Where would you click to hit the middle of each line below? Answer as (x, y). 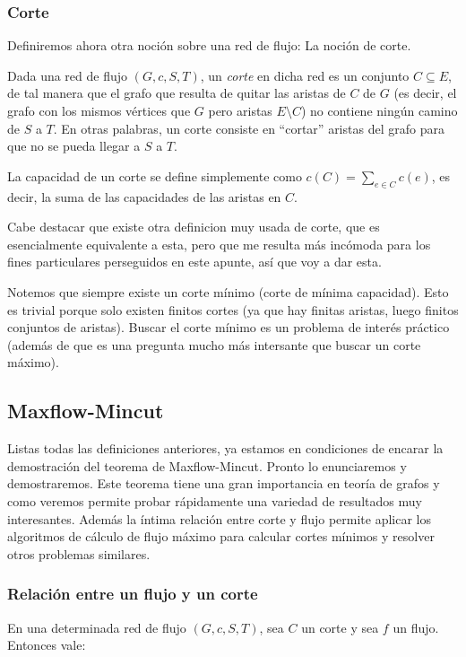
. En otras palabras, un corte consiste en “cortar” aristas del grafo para (249, 128)
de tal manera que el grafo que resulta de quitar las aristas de (177, 93)
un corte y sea (340, 627)
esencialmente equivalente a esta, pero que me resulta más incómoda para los (219, 244)
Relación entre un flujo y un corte (133, 594)
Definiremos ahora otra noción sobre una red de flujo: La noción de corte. (209, 45)
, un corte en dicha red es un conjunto (305, 75)
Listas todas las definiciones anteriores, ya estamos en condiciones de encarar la (225, 448)
